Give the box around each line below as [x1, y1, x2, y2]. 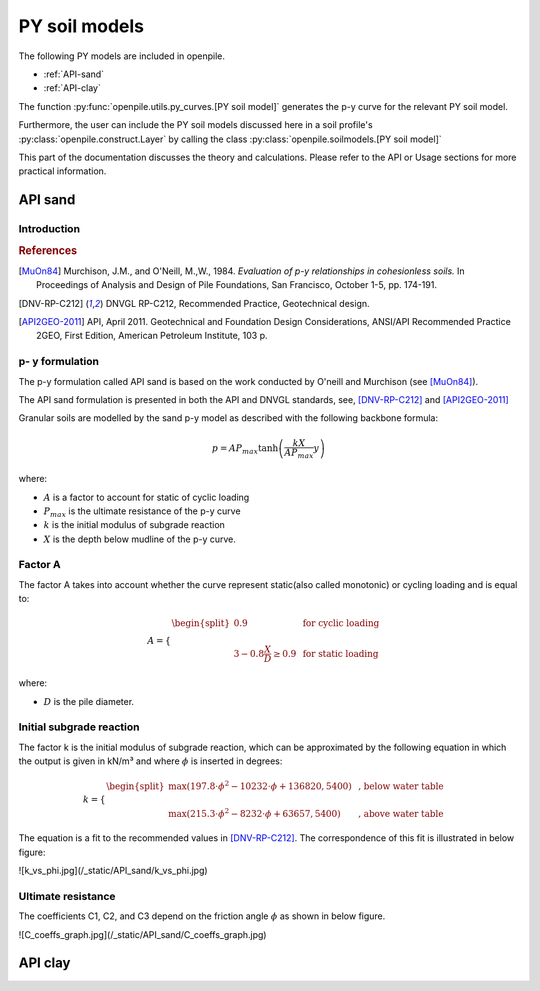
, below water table [358, 780, 444, 792]
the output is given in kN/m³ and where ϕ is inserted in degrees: [18, 755, 283, 767]
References [18, 243, 78, 257]
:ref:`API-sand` [43, 68, 105, 80]
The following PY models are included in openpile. [18, 50, 225, 62]
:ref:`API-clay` [43, 82, 102, 94]
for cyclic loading [302, 618, 380, 629]
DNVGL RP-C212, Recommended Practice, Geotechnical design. [105, 297, 370, 309]
